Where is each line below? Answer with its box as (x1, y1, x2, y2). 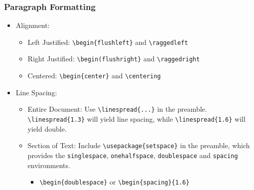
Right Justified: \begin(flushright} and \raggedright (27, 53, 200, 64)
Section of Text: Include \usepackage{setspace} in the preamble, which (27, 140, 250, 151)
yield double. (27, 123, 67, 134)
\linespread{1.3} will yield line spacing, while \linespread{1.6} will (27, 114, 246, 124)
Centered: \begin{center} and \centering (27, 70, 161, 81)
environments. (27, 160, 70, 170)
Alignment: (15, 20, 50, 30)
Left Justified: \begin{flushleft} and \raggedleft (27, 36, 188, 47)
